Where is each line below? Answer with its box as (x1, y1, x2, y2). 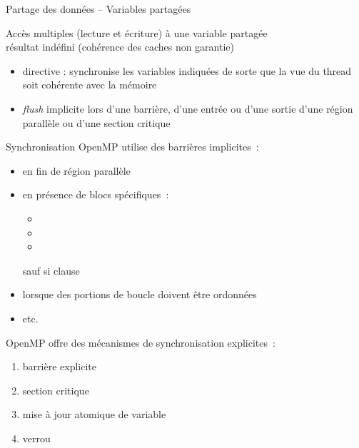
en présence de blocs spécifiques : (22, 187, 169, 202)
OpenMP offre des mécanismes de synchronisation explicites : (6, 335, 275, 350)
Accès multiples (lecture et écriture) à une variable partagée (6, 25, 268, 40)
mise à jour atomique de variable (22, 407, 166, 422)
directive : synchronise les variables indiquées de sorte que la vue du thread (22, 63, 352, 78)
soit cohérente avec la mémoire (22, 77, 157, 92)
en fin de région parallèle (22, 163, 131, 178)
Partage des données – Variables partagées (6, 1, 191, 16)
